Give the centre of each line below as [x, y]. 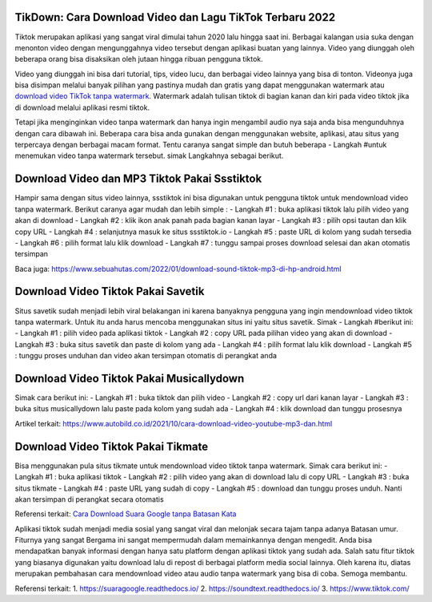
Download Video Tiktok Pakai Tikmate [112, 446]
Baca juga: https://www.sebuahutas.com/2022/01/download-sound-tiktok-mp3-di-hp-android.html [178, 269]
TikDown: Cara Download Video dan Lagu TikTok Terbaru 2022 [175, 17]
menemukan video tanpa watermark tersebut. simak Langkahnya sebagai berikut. [149, 156]
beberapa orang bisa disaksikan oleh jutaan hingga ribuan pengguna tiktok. [139, 59]
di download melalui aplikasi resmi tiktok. [82, 107]
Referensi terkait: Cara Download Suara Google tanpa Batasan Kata [126, 514]
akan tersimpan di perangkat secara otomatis [89, 499]
